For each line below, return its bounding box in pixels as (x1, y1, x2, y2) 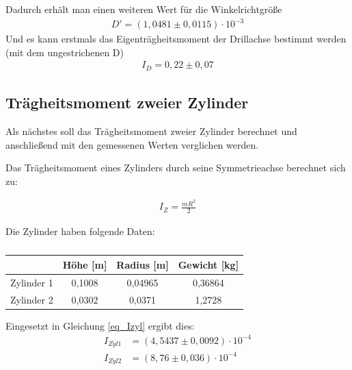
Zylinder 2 (10, 292, 53, 306)
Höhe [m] (62, 257, 107, 271)
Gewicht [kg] (178, 257, 239, 271)
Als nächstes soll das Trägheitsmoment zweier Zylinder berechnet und (5, 124, 297, 138)
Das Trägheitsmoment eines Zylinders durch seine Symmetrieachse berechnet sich (5, 160, 346, 175)
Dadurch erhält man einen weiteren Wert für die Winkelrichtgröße (5, 2, 282, 16)
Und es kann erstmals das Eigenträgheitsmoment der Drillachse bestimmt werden (5, 32, 347, 46)
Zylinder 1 (10, 275, 53, 289)
